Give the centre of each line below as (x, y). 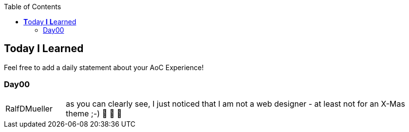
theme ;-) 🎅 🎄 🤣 (94, 113)
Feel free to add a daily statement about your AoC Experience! (104, 67)
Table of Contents (33, 7)
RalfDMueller (29, 108)
